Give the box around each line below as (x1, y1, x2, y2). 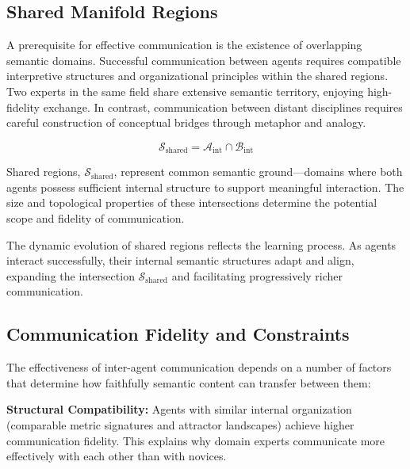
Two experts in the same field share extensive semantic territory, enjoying (6, 82, 364, 99)
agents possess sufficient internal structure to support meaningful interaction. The (6, 178, 404, 195)
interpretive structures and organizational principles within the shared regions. (6, 67, 389, 84)
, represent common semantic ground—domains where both (113, 163, 403, 180)
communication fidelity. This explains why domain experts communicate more (6, 432, 385, 448)
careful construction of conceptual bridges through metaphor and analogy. (6, 114, 366, 131)
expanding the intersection (6, 267, 135, 284)
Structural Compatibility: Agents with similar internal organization (6, 401, 352, 418)
